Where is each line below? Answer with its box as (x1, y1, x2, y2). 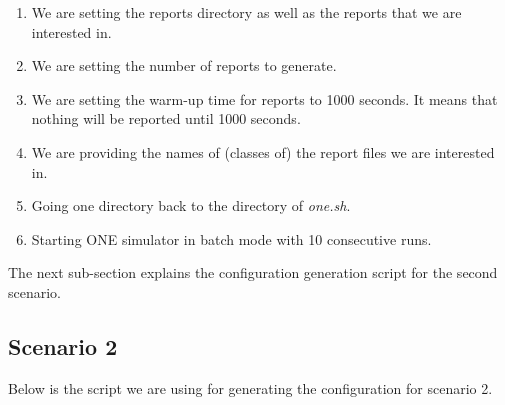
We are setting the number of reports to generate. (31, 55, 337, 76)
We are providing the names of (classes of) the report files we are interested (31, 141, 495, 162)
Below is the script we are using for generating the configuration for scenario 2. (8, 377, 493, 398)
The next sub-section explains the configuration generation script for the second (8, 262, 498, 283)
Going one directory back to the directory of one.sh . (31, 195, 351, 216)
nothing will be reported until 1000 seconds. (31, 108, 301, 129)
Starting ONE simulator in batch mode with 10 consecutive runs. (31, 228, 432, 249)
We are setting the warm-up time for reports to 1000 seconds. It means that (31, 88, 498, 109)
